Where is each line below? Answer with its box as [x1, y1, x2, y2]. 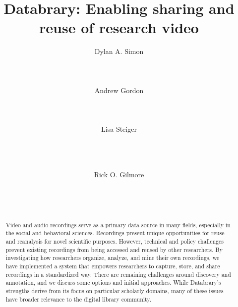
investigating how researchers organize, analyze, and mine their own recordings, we [5, 254, 220, 262]
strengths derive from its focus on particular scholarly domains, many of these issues [5, 286, 224, 295]
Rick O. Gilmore [94, 169, 144, 180]
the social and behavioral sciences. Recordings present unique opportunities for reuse [5, 229, 225, 237]
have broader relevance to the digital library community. [5, 295, 151, 303]
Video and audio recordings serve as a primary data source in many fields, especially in [5, 220, 231, 229]
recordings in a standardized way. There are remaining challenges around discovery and [5, 270, 231, 278]
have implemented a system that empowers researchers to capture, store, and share [5, 261, 220, 270]
